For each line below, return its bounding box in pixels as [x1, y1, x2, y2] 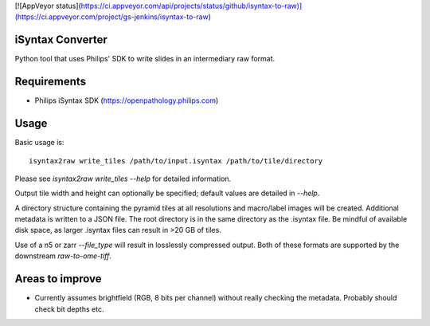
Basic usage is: [14, 138, 64, 147]
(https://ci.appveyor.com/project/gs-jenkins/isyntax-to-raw [14, 12, 209, 22]
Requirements [14, 75, 87, 88]
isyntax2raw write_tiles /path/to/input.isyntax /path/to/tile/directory [29, 156, 323, 165]
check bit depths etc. [34, 304, 104, 314]
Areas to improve [14, 272, 103, 286]
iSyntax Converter [14, 33, 107, 47]
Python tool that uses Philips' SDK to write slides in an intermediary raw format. [14, 54, 276, 64]
